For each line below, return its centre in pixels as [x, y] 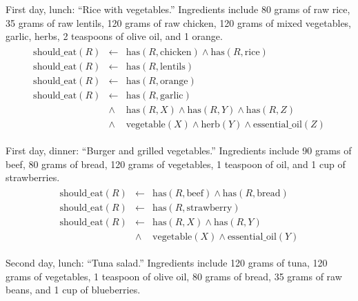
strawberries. [33, 177]
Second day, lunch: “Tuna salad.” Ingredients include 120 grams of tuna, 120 [167, 262]
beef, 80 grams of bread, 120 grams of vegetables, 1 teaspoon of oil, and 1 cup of [176, 164]
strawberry [209, 208]
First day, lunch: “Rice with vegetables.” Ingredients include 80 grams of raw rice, [178, 9]
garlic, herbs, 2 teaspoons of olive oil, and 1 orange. [114, 36]
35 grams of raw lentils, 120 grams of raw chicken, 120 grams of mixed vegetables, [179, 22]
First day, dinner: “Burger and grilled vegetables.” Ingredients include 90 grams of [179, 150]
